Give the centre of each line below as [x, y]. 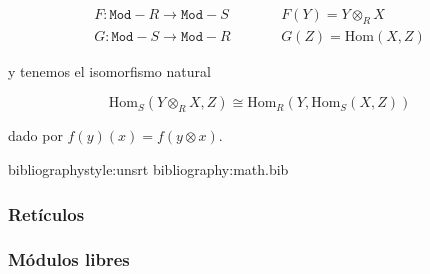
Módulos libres [69, 259]
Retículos [46, 213]
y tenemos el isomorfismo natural [109, 70]
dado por [35, 135]
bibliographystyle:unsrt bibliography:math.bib [148, 169]
